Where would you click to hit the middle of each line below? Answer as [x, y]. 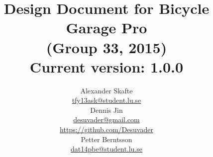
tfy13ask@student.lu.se [106, 100]
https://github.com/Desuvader [106, 129]
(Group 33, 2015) [106, 47]
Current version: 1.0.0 [106, 66]
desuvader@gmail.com [106, 119]
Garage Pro [106, 28]
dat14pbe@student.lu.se [106, 149]
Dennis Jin [106, 110]
